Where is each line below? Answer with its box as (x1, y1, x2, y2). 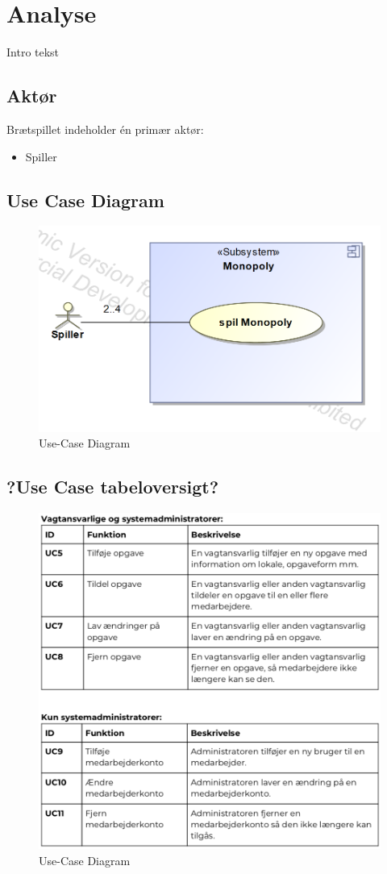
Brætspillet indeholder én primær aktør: (6, 120, 204, 137)
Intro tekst (6, 44, 60, 60)
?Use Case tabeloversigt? (6, 474, 219, 499)
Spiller (25, 148, 57, 164)
